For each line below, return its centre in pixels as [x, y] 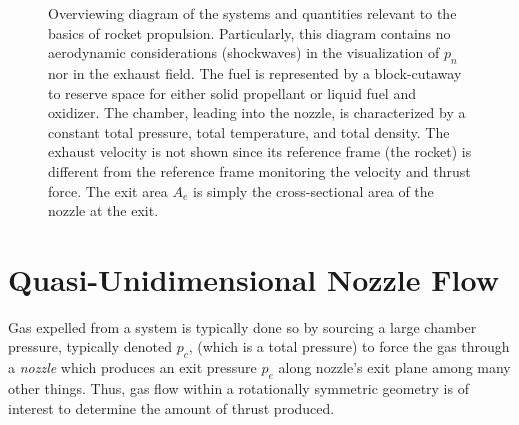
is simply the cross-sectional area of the [313, 190]
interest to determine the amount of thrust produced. [171, 407]
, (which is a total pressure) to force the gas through [349, 346]
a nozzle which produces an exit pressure [132, 367]
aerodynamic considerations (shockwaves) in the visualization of [244, 52]
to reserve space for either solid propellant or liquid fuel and [232, 92]
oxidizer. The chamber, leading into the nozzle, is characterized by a [257, 112]
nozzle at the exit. [103, 210]
